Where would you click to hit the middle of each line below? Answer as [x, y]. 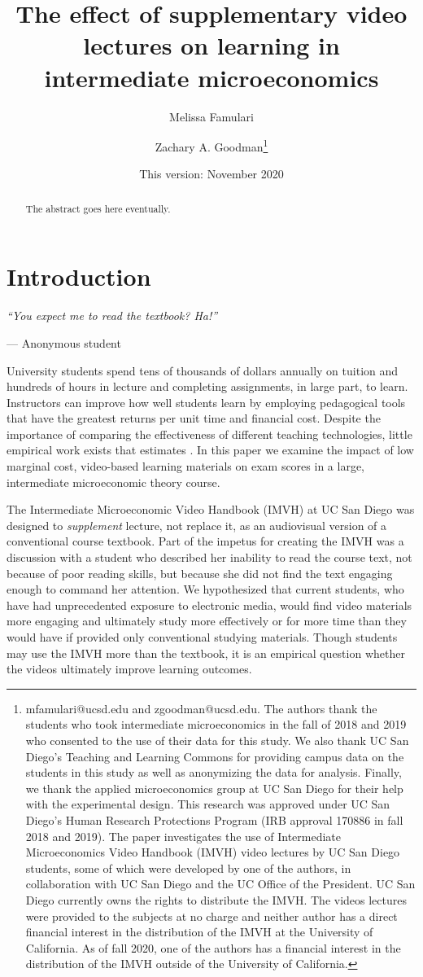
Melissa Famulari [211, 116]
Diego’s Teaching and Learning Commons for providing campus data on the [215, 756]
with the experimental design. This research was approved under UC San [208, 804]
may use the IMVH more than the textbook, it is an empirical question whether [206, 653]
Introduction [79, 276]
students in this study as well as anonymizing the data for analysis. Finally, [214, 772]
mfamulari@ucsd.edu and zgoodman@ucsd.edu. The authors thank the [201, 708]
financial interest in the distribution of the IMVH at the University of [199, 932]
